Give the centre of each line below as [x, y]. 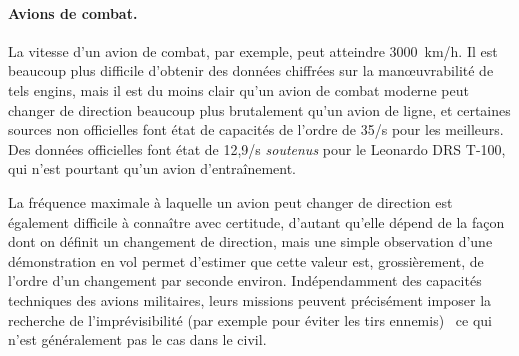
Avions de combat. [73, 12]
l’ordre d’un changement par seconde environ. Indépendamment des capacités [245, 280]
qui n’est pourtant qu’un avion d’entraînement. [152, 168]
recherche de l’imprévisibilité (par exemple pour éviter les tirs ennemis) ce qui [250, 319]
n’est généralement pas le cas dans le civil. [137, 339]
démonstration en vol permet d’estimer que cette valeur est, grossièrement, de [246, 260]
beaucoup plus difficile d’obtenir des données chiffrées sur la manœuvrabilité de [251, 70]
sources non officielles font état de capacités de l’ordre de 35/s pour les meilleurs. [256, 129]
